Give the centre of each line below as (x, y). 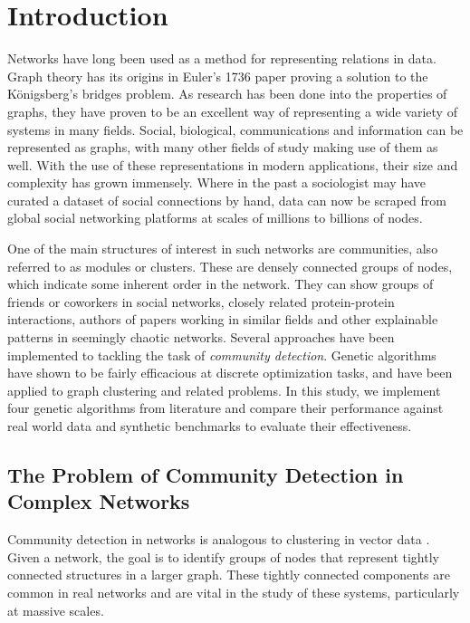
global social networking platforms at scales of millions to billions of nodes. (215, 218)
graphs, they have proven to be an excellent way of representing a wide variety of (232, 111)
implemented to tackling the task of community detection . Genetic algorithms (222, 355)
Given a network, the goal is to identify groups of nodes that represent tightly (223, 556)
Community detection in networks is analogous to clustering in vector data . (219, 539)
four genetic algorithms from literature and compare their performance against (225, 408)
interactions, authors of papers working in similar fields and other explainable (223, 319)
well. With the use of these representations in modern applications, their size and (233, 164)
